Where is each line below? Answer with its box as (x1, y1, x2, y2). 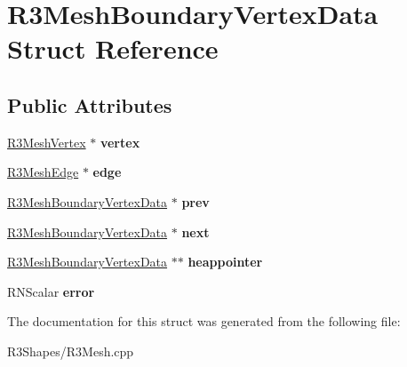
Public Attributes (7, 91, 172, 118)
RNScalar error (7, 282, 95, 300)
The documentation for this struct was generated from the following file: (7, 312, 401, 331)
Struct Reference (7, 30, 219, 67)
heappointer (188, 252, 263, 271)
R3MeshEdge (7, 163, 79, 181)
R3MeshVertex (7, 132, 86, 151)
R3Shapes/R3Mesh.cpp (7, 341, 134, 360)
